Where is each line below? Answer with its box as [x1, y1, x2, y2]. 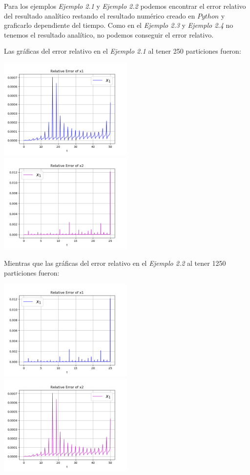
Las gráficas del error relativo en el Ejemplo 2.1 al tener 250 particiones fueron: [4, 46, 241, 56]
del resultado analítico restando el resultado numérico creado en [4, 10, 195, 20]
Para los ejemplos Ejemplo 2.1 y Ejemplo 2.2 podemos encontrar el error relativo [4, 1, 246, 11]
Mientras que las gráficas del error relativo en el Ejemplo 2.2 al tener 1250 [4, 258, 226, 268]
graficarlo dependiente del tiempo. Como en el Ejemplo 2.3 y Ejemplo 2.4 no [4, 20, 233, 30]
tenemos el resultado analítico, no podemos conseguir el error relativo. [4, 29, 214, 40]
